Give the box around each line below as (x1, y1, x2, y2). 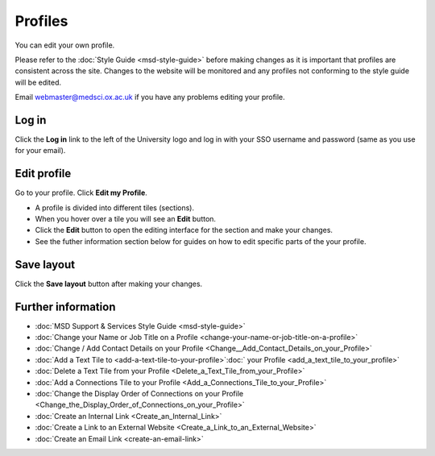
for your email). (14, 146, 66, 155)
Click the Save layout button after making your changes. (14, 279, 203, 288)
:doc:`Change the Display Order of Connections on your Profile (35, 389, 244, 399)
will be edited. (14, 77, 62, 87)
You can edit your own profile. (14, 40, 115, 50)
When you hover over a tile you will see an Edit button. (35, 214, 217, 224)
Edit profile (14, 167, 72, 180)
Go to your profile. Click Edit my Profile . (14, 188, 148, 197)
